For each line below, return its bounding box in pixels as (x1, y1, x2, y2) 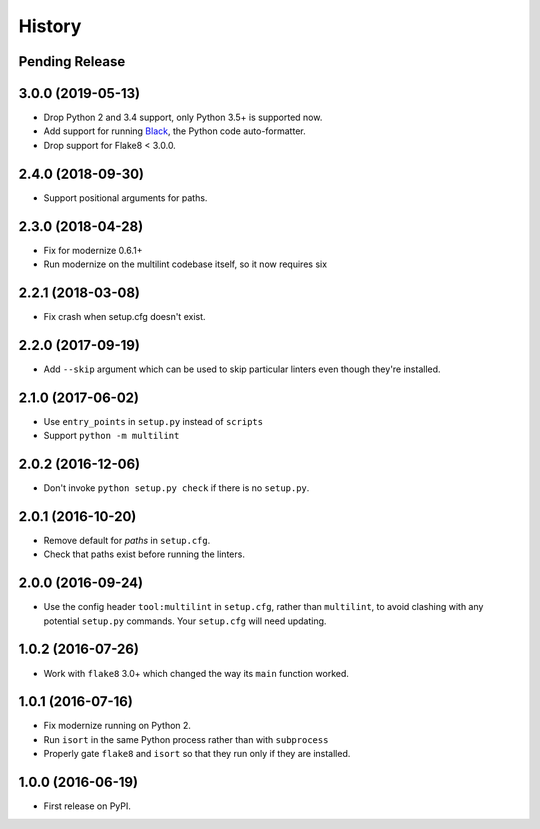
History (18, 15, 82, 37)
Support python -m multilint (43, 430, 180, 442)
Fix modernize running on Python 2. (43, 720, 192, 732)
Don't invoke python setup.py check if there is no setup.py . (43, 482, 310, 494)
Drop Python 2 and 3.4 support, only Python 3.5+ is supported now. (43, 111, 323, 124)
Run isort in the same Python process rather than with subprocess (43, 733, 329, 745)
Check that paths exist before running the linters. (43, 548, 245, 560)
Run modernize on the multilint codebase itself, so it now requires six (43, 258, 328, 270)
